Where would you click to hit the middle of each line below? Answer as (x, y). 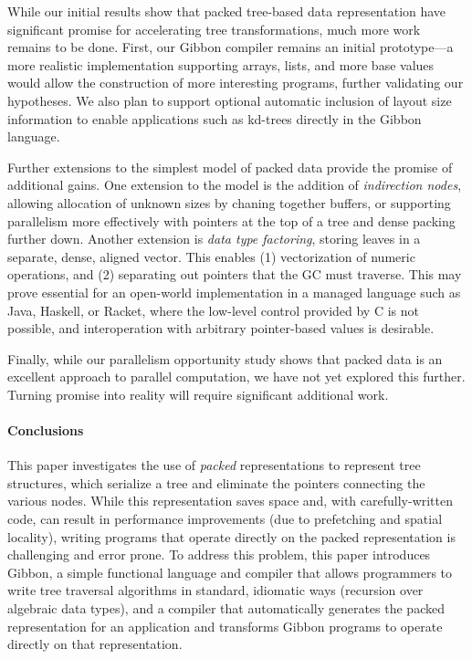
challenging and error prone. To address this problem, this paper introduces (219, 554)
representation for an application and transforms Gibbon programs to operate (225, 626)
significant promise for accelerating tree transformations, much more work (214, 29)
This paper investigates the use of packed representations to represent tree (214, 465)
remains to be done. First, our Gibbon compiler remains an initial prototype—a (231, 47)
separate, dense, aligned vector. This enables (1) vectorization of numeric (211, 256)
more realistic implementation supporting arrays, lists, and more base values (221, 64)
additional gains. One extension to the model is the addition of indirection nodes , (235, 185)
